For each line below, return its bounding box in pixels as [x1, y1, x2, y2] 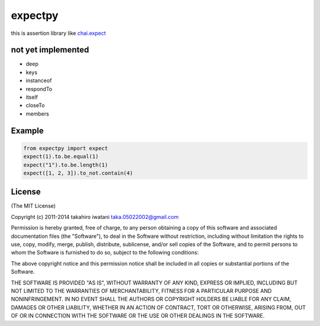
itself [25, 93, 38, 101]
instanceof [25, 77, 52, 84]
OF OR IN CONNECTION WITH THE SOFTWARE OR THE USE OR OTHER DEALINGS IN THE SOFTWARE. [11, 312, 265, 319]
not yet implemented [11, 45, 89, 55]
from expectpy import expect [23, 145, 108, 151]
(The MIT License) [11, 202, 56, 209]
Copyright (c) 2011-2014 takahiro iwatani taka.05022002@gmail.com [11, 213, 179, 220]
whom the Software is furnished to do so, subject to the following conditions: [11, 249, 199, 256]
